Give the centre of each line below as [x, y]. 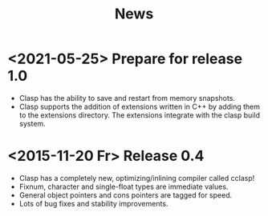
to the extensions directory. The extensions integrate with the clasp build [139, 115]
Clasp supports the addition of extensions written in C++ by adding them [140, 106]
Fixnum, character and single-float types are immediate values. [124, 186]
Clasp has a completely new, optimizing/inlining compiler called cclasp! [137, 178]
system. [32, 123]
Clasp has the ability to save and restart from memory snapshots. [127, 98]
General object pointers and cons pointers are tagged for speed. [126, 195]
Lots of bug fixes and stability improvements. [93, 203]
